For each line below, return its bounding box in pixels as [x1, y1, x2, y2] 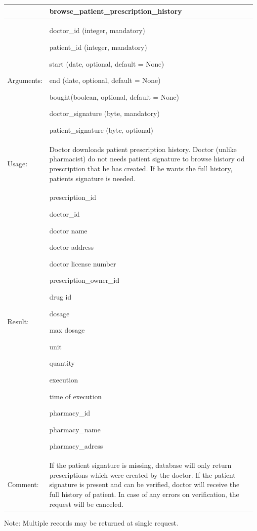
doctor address [49, 242, 94, 252]
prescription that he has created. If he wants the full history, [49, 163, 233, 173]
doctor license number [49, 258, 116, 268]
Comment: [7, 479, 39, 490]
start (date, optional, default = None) [49, 58, 164, 69]
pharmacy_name [49, 424, 101, 434]
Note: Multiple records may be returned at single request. [4, 517, 178, 528]
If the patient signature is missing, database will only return [49, 460, 232, 470]
